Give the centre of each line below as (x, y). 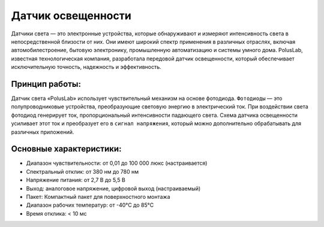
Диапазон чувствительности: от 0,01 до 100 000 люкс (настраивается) (117, 163)
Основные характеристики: (66, 149)
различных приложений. (43, 132)
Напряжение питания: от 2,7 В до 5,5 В (76, 180)
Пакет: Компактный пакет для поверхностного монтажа (98, 197)
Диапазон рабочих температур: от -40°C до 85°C (90, 205)
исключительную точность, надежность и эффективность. (86, 67)
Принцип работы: (46, 84)
